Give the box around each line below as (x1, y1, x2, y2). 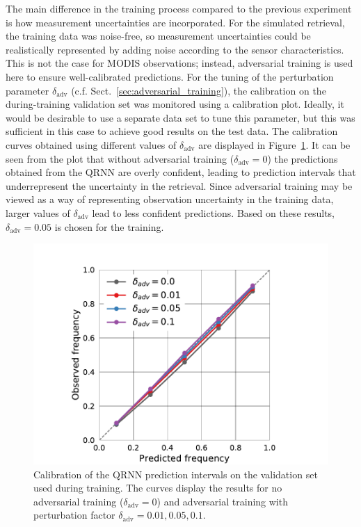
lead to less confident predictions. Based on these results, (92, 205, 335, 220)
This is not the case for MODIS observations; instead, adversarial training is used (6, 56, 353, 70)
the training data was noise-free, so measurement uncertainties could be (6, 29, 311, 43)
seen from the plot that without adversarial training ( (6, 151, 234, 165)
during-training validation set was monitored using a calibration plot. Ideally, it (6, 97, 344, 111)
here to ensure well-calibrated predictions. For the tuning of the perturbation (6, 69, 334, 83)
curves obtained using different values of (6, 137, 177, 152)
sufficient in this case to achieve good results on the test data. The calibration (6, 124, 338, 138)
